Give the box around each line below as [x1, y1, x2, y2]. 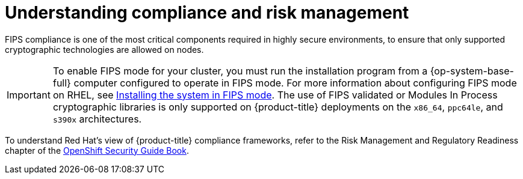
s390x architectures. [52, 112, 142, 125]
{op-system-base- [430, 64, 514, 77]
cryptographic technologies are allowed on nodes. [5, 44, 204, 55]
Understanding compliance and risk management [5, 2, 409, 23]
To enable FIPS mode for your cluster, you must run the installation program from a [52, 64, 428, 77]
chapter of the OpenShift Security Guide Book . [5, 145, 189, 156]
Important [7, 88, 51, 101]
